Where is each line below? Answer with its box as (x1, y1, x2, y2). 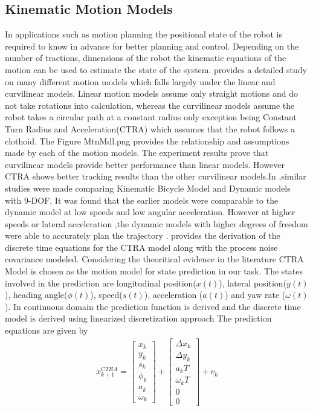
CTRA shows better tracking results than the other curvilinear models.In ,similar (5, 170, 306, 183)
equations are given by (5, 324, 88, 337)
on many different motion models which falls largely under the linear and (5, 75, 276, 88)
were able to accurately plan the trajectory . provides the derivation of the (5, 229, 280, 242)
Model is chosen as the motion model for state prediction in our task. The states (5, 265, 303, 277)
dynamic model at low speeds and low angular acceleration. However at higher (5, 205, 295, 218)
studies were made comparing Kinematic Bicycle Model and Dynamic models (5, 181, 291, 194)
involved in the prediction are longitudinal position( (5, 276, 196, 289)
